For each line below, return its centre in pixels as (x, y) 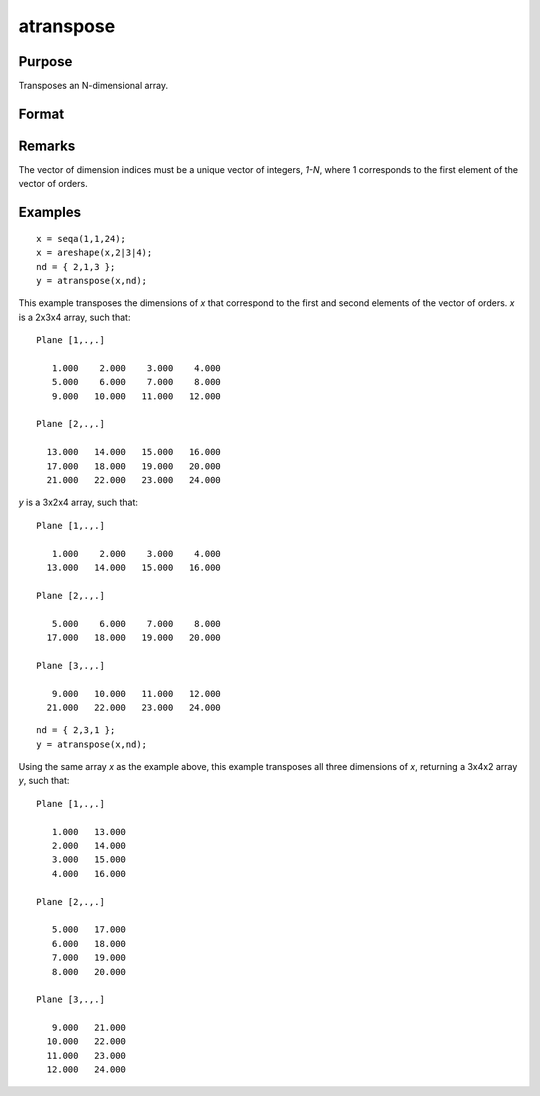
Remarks (47, 145)
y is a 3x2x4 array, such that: (78, 502)
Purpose (45, 61)
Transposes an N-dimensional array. (93, 86)
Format (41, 113)
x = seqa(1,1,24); (81, 238)
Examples (50, 212)
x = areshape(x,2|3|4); (94, 253)
